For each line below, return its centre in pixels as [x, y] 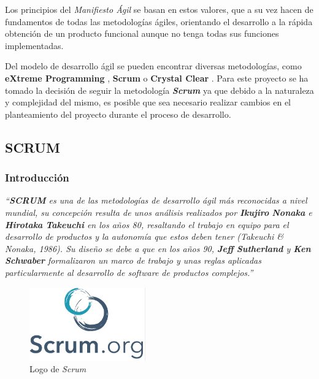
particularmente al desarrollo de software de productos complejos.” [129, 272]
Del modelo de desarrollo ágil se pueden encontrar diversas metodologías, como [153, 66]
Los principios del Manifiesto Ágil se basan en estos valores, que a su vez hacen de [159, 9]
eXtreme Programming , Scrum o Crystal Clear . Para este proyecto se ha [157, 78]
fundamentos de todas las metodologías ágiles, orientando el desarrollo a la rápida [159, 21]
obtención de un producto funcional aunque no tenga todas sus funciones [142, 33]
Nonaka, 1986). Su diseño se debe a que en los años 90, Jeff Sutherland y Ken [158, 248]
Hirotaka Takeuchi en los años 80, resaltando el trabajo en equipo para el [147, 224]
